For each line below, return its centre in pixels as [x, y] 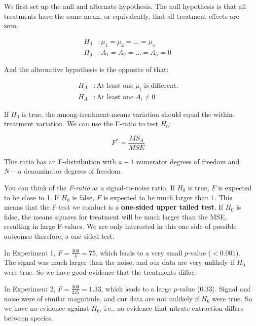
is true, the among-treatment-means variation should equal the [116, 114]
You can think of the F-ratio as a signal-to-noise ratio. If [90, 187]
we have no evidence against [47, 308]
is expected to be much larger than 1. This [168, 197]
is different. [161, 86]
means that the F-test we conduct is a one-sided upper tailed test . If [114, 207]
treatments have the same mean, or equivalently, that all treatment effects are [122, 16]
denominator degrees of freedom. [73, 171]
